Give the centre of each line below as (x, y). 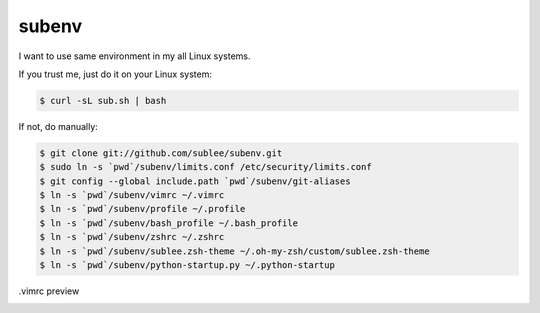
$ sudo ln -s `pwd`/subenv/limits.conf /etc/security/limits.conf (205, 167)
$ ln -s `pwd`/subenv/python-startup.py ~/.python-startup (187, 265)
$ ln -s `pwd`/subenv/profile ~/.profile (142, 209)
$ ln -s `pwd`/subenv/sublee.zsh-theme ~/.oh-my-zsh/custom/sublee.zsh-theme (234, 251)
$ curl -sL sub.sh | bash (103, 100)
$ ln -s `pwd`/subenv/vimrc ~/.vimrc (132, 195)
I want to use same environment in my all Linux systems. (134, 56)
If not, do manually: (58, 126)
